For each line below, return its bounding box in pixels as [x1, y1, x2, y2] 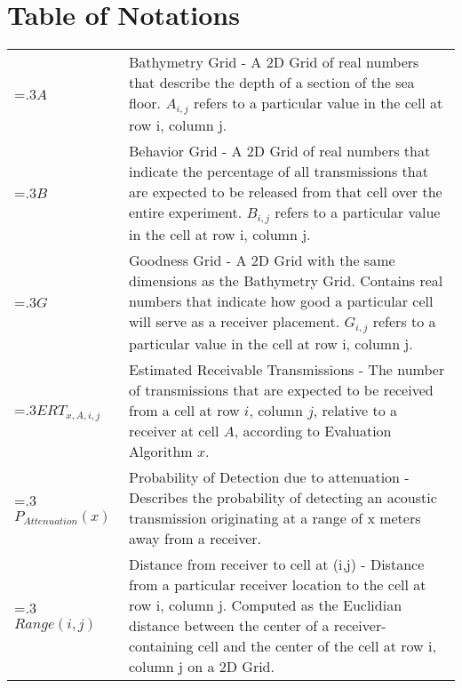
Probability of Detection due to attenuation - [129, 466, 410, 487]
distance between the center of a [129, 614, 330, 636]
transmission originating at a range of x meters [129, 507, 421, 528]
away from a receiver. [129, 527, 261, 548]
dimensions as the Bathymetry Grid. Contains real [129, 270, 443, 291]
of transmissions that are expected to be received [129, 379, 434, 400]
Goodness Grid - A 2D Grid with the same [129, 250, 395, 270]
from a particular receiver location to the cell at [129, 573, 426, 595]
